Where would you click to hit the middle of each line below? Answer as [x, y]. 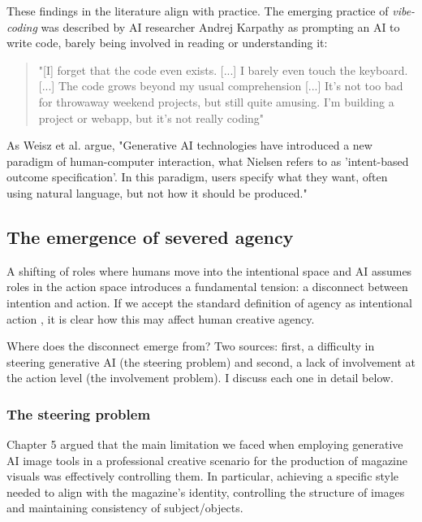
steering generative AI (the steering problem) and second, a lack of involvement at [211, 361]
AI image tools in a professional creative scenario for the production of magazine [207, 460]
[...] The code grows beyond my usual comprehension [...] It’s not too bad [221, 86]
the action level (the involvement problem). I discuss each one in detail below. [200, 378]
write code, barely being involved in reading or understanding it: [167, 43]
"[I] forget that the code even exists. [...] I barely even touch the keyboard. [223, 70]
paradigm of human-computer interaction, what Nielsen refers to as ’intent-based [208, 161]
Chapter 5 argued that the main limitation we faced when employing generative [205, 444]
